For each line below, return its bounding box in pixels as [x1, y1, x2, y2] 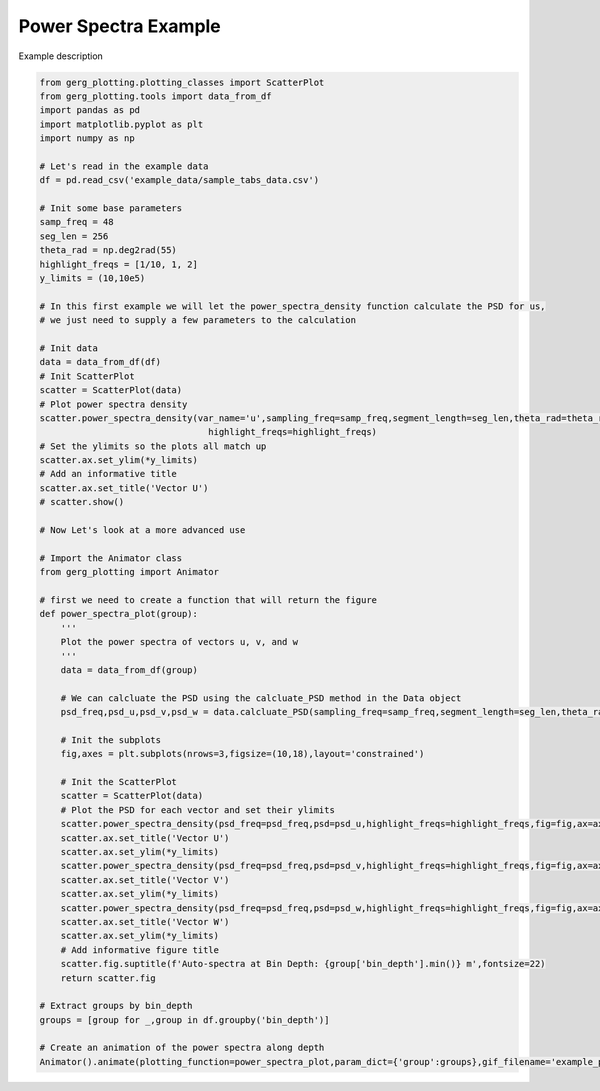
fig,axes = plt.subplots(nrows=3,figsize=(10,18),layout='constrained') [60, 748, 425, 760]
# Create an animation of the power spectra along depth [39, 1042, 325, 1054]
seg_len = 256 [39, 230, 109, 242]
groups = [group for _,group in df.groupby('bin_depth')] [39, 1014, 330, 1025]
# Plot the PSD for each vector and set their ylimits [60, 804, 335, 815]
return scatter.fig [60, 972, 157, 984]
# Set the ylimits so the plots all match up [39, 440, 267, 452]
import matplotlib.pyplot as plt [39, 118, 204, 130]
